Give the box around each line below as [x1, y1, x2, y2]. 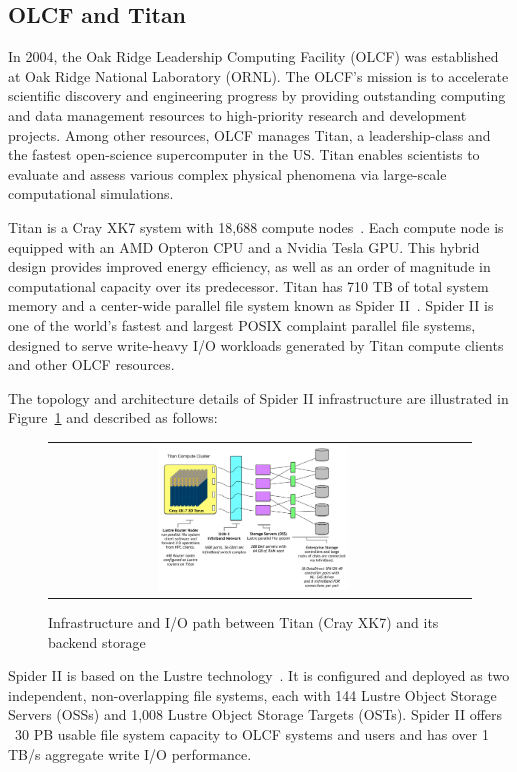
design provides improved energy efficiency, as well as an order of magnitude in [8, 256, 491, 277]
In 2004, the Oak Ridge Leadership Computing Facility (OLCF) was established [8, 46, 499, 67]
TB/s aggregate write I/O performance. [8, 743, 252, 764]
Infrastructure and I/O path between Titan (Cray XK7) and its [48, 612, 439, 633]
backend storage [48, 631, 146, 652]
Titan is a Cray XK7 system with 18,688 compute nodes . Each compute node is [8, 216, 504, 237]
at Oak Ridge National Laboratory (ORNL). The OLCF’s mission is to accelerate [8, 65, 509, 86]
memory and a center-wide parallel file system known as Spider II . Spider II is [8, 295, 494, 316]
